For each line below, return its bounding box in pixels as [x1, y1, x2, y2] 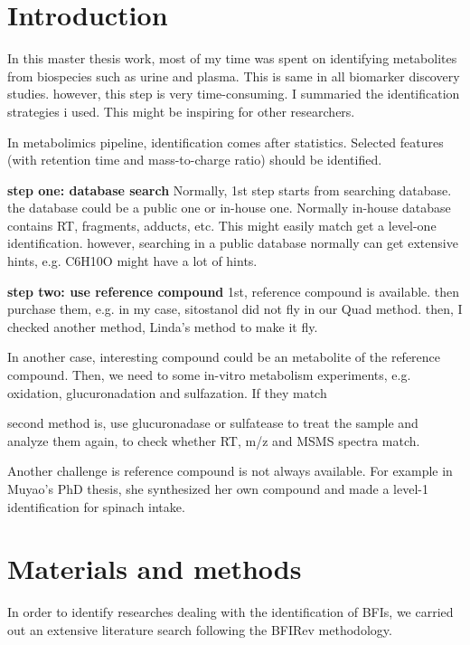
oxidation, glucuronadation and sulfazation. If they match [7, 383, 327, 402]
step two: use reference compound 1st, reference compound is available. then [7, 281, 460, 300]
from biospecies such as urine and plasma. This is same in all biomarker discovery [7, 66, 460, 85]
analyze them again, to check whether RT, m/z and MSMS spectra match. [7, 431, 420, 450]
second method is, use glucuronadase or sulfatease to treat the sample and [7, 413, 418, 432]
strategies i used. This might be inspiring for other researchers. [7, 101, 355, 120]
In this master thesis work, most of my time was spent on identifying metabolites [7, 49, 457, 68]
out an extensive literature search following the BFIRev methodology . [7, 620, 392, 639]
